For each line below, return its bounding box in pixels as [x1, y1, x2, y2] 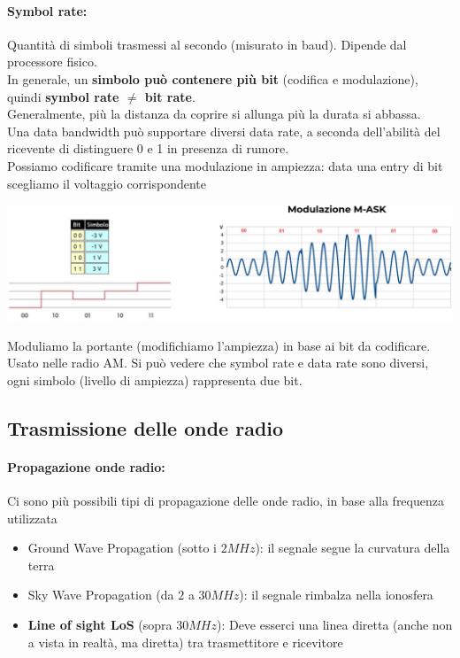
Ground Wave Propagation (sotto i [27, 538, 218, 557]
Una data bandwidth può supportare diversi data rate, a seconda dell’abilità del [7, 121, 441, 140]
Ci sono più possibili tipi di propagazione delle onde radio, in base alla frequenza [7, 492, 444, 510]
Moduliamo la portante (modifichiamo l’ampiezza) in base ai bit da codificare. [7, 336, 431, 354]
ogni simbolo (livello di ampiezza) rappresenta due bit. [7, 370, 303, 389]
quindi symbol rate [7, 87, 119, 105]
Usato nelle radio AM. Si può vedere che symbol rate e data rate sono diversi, [7, 353, 429, 372]
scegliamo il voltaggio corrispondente [7, 174, 207, 192]
